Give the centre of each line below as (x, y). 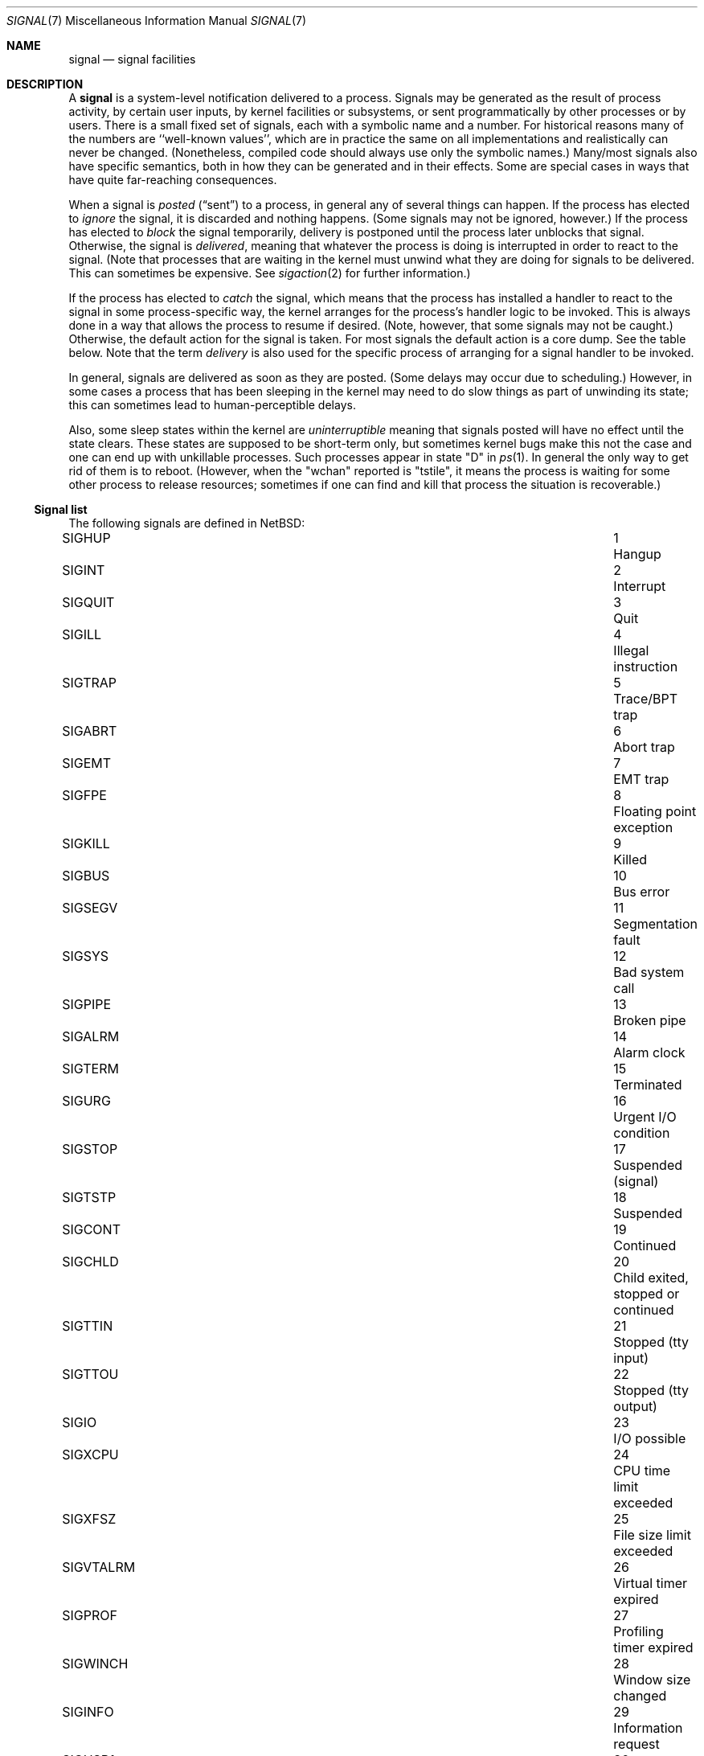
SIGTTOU (90, 1374)
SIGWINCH (95, 1664)
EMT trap (641, 779)
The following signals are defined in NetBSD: (187, 523)
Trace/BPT (646, 699)
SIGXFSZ (89, 1519)
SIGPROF (90, 1615)
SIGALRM (91, 1036)
